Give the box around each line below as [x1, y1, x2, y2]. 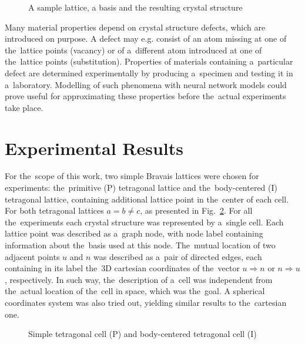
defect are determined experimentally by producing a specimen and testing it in [5, 66, 293, 79]
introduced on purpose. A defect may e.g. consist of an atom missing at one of [5, 32, 287, 45]
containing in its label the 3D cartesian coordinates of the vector [5, 262, 240, 274]
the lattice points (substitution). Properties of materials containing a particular [5, 55, 293, 68]
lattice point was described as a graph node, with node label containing [5, 227, 263, 240]
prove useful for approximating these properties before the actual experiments [5, 90, 286, 102]
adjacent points [5, 250, 60, 262]
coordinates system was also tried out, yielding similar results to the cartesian [5, 296, 287, 308]
